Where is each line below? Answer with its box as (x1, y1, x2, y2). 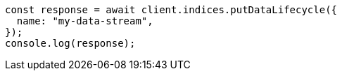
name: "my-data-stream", (16, 15, 153, 26)
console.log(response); (5, 38, 136, 49)
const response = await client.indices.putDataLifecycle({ (5, 4, 338, 15)
